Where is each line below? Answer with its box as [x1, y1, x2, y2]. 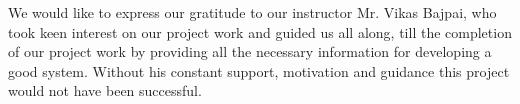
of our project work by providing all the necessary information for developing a [8, 41, 492, 62]
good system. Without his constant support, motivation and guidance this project [8, 60, 510, 81]
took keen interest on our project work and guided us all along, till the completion [8, 21, 512, 42]
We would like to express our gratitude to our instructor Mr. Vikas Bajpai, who [8, 2, 497, 22]
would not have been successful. [8, 80, 202, 101]
